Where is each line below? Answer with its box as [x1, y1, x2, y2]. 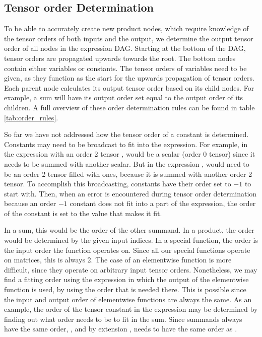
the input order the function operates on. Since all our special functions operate [4, 244, 250, 255]
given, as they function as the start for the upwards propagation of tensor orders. [4, 73, 254, 83]
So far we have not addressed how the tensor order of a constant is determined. [4, 129, 249, 140]
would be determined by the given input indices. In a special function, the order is [4, 235, 258, 245]
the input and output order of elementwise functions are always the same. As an [4, 294, 252, 304]
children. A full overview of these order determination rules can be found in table [4, 102, 255, 112]
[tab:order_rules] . [4, 112, 58, 122]
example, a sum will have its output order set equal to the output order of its [4, 92, 243, 103]
